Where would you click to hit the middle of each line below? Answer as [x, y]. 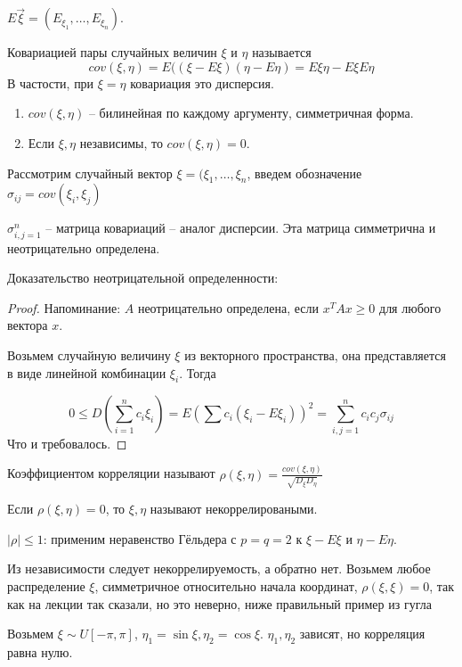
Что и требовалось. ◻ [67, 443]
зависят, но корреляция [362, 634]
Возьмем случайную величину [89, 354]
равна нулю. [40, 652]
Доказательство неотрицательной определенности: [143, 278]
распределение [46, 586]
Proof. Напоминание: [64, 307]
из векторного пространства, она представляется [315, 354]
